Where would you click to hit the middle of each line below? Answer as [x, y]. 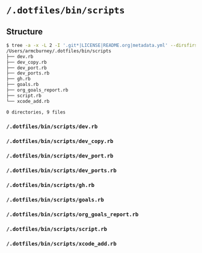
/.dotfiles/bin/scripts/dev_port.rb [60, 156]
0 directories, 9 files [36, 112]
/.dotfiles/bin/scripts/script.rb [57, 229]
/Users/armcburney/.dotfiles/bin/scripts [59, 51]
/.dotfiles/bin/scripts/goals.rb [55, 200]
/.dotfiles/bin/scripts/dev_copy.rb [60, 141]
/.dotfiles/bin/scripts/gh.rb [50, 185]
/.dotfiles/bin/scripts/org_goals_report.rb [72, 214]
